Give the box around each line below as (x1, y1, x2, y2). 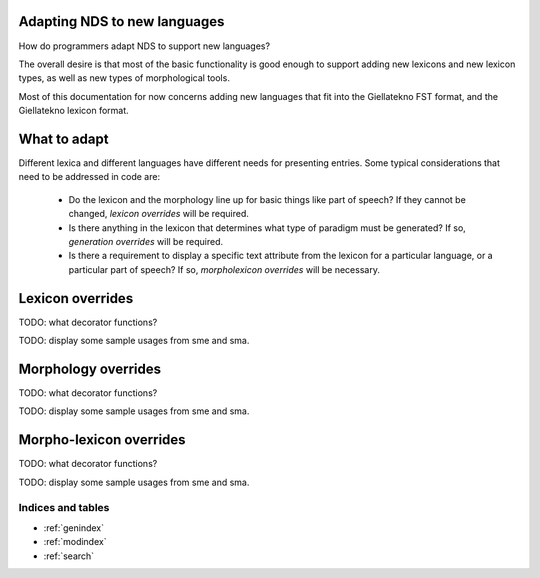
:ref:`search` (43, 550, 95, 562)
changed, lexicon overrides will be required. (68, 208, 250, 220)
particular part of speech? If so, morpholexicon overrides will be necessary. (68, 263, 380, 275)
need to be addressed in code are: (18, 171, 160, 183)
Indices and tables (18, 501, 110, 515)
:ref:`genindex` (43, 521, 105, 534)
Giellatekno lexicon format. (18, 105, 129, 117)
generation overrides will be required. (68, 235, 224, 247)
